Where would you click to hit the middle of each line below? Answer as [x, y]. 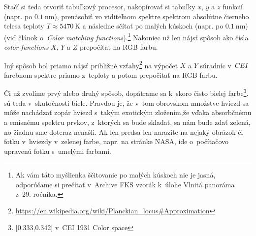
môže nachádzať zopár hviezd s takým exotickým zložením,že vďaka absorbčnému [128, 112]
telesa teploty [24, 26]
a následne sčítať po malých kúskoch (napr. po [153, 26]
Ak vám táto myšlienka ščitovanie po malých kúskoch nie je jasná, [115, 175]
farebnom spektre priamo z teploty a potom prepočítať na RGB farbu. [111, 74]
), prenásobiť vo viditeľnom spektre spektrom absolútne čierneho [152, 16]
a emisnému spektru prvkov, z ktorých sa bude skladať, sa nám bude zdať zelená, [127, 122]
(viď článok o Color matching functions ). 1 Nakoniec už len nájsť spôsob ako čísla [126, 36]
